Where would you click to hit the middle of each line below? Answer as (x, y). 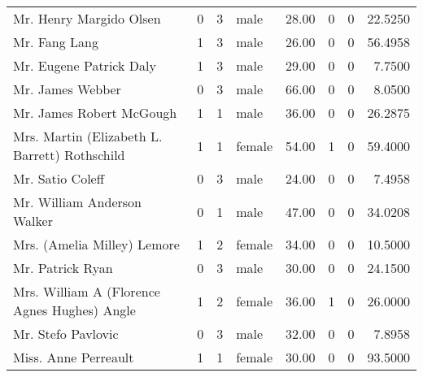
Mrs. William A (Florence (87, 291)
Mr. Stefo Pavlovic (66, 334)
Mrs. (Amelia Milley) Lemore (96, 244)
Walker (33, 221)
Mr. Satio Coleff (59, 178)
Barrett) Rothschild (69, 155)
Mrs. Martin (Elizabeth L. (88, 136)
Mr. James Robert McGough (95, 113)
